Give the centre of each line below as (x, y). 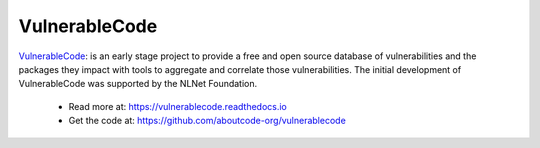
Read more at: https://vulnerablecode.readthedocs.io (177, 106)
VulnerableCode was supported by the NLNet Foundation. (138, 84)
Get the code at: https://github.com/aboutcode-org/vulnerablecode (207, 121)
